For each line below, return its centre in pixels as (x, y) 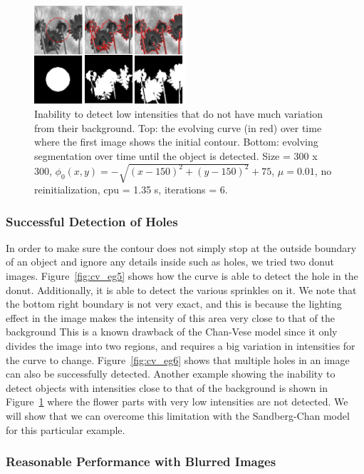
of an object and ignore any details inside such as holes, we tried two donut (170, 262)
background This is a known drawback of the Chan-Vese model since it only (172, 332)
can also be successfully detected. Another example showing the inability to (171, 374)
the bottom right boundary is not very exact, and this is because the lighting (174, 304)
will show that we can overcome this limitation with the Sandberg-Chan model (178, 415)
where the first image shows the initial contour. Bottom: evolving (176, 142)
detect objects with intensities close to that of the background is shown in (167, 387)
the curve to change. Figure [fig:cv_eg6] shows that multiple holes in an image (178, 359)
